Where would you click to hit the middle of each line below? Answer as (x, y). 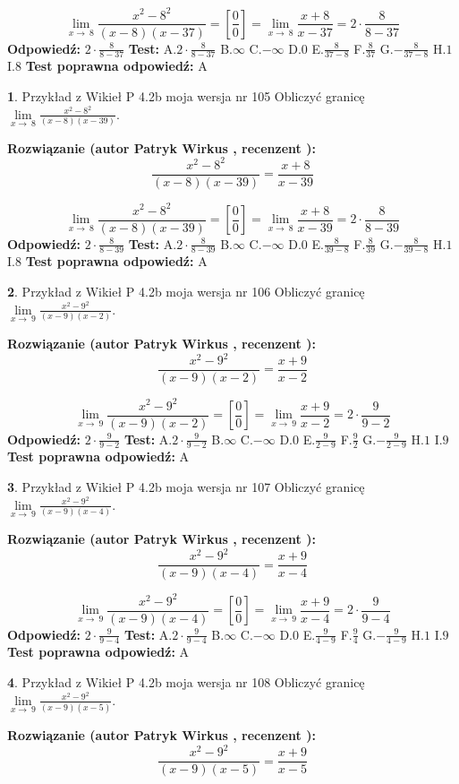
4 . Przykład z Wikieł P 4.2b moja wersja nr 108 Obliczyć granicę (186, 682)
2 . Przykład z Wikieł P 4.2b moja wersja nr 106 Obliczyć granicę (186, 292)
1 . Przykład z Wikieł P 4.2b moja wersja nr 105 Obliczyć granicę (186, 95)
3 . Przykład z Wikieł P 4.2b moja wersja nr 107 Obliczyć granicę (186, 487)
